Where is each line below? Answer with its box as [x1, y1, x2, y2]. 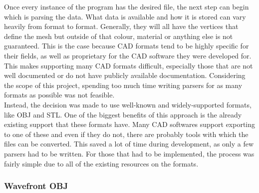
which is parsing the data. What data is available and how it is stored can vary [4, 11, 246, 21]
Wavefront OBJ [4, 179, 68, 192]
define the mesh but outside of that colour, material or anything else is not [4, 30, 233, 41]
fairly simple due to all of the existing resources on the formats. [4, 158, 199, 168]
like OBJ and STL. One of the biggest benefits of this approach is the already [4, 109, 242, 119]
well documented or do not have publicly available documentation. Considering [4, 70, 246, 80]
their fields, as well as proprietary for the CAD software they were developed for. [4, 50, 252, 60]
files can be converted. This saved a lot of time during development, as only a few [4, 138, 254, 149]
